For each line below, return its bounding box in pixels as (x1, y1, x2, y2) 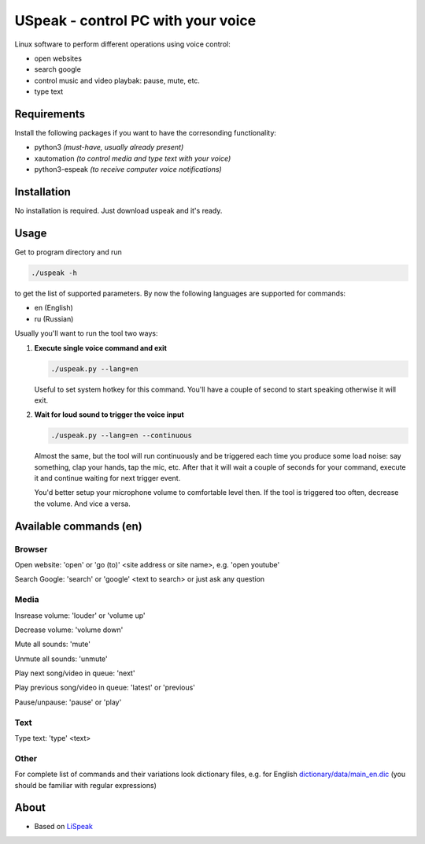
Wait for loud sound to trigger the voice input (34, 410, 184, 419)
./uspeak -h (31, 268, 78, 277)
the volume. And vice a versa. (34, 499, 131, 508)
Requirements (14, 107, 86, 121)
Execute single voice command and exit (34, 343, 167, 352)
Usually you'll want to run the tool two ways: (14, 329, 158, 338)
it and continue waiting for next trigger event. (34, 474, 181, 483)
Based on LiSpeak (34, 822, 94, 831)
